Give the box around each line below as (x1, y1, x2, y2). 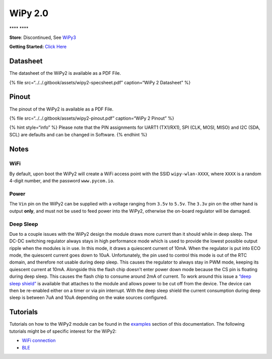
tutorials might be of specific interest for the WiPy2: (9, 328, 117, 334)
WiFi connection (22, 337, 56, 343)
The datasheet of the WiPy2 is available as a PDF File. (9, 70, 121, 76)
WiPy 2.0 (9, 8, 49, 19)
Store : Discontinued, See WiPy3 (9, 34, 77, 40)
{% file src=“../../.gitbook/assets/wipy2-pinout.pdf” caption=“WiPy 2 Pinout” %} (9, 115, 174, 121)
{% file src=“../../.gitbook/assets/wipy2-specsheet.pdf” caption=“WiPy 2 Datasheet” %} (9, 79, 191, 85)
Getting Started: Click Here (9, 43, 67, 50)
